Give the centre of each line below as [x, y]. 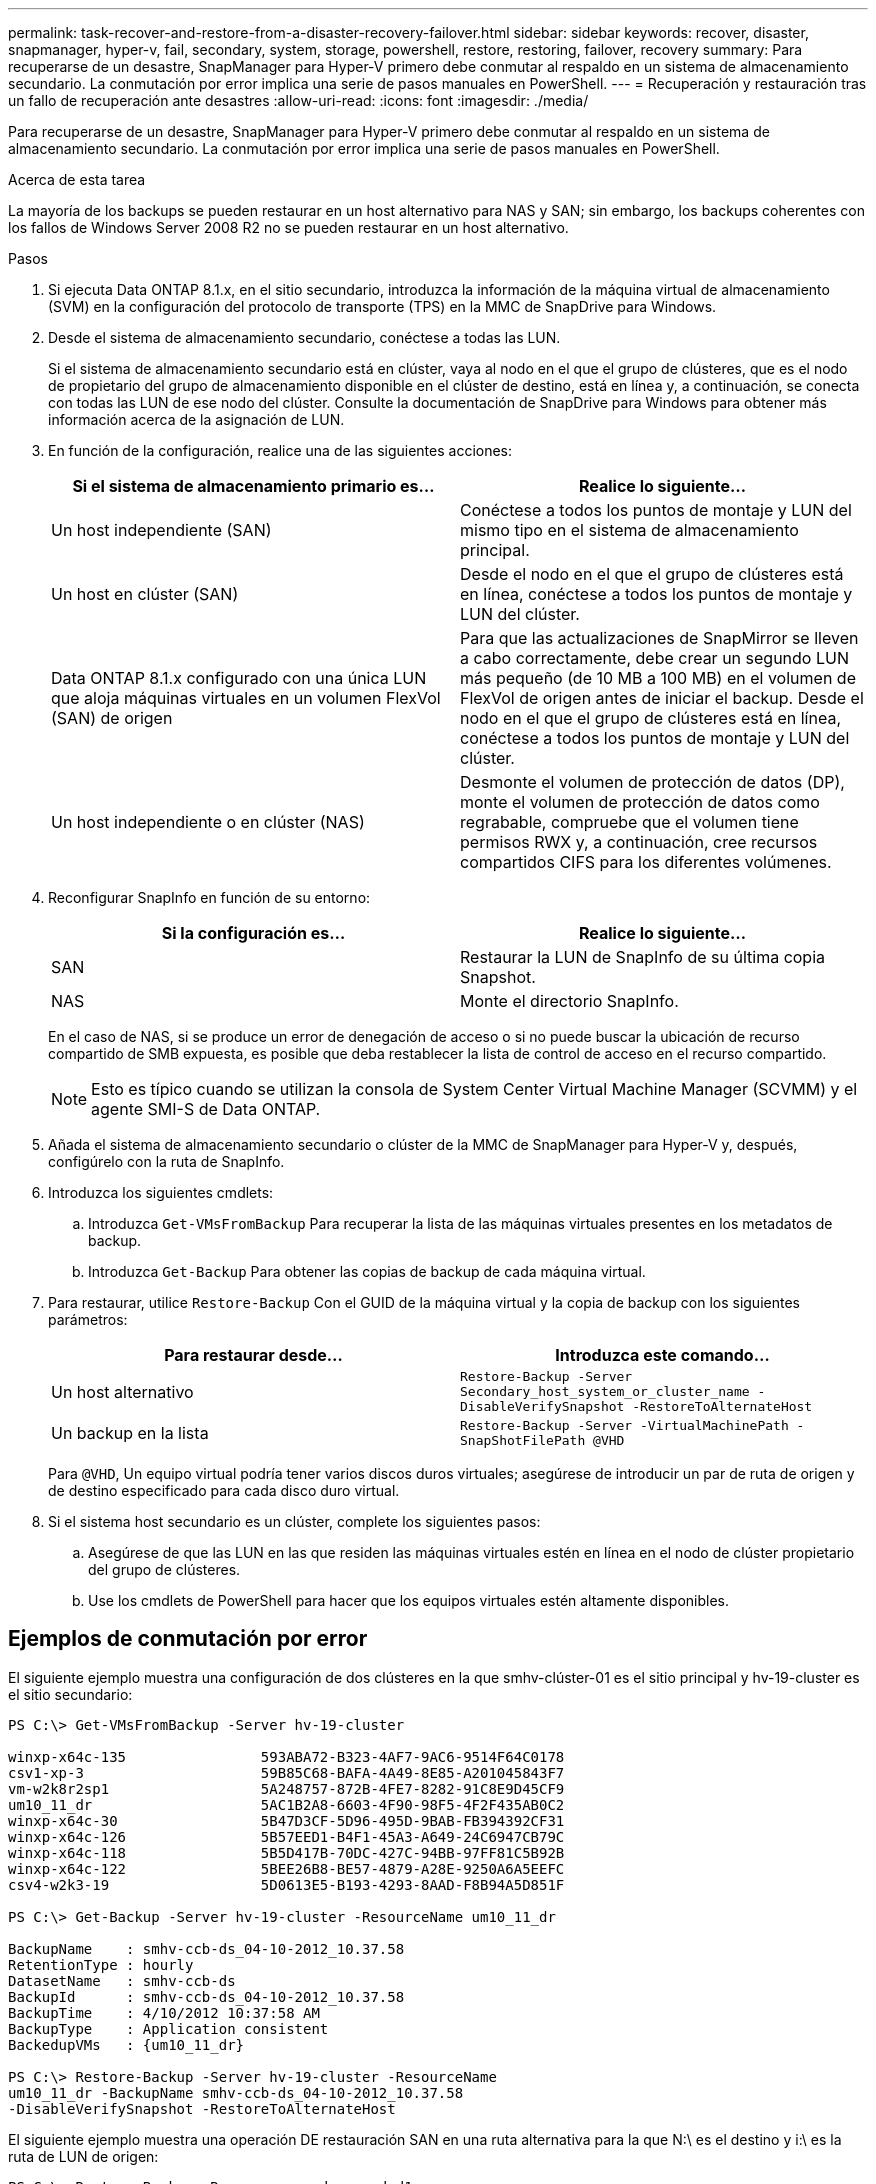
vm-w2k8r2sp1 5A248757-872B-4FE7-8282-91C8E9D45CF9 [286, 1788]
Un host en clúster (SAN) [145, 594]
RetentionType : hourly [101, 1964]
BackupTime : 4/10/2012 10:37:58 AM [164, 2012]
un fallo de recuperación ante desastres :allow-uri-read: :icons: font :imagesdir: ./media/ [298, 100]
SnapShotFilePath [523, 1440]
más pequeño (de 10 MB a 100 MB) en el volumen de [658, 678]
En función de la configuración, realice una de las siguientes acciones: [280, 450]
